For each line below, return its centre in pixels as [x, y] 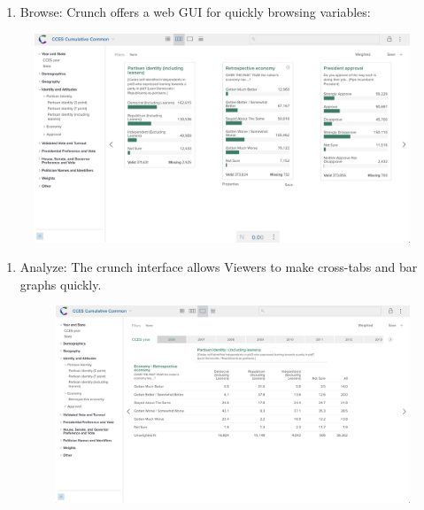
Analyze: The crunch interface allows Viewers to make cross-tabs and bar [219, 267]
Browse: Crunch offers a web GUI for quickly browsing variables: [195, 12]
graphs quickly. [61, 284]
